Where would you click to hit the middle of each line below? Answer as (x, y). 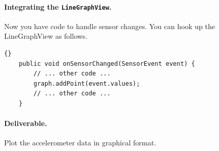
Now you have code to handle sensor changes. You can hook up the (110, 26)
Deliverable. (26, 123)
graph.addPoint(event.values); (87, 83)
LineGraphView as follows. (46, 36)
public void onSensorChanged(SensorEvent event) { (107, 64)
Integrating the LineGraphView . (58, 6)
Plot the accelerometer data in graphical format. (80, 143)
